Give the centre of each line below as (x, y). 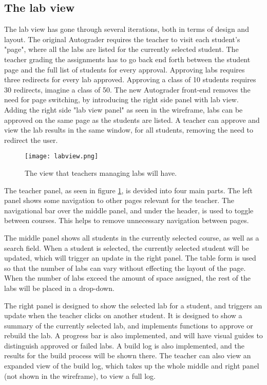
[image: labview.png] (62, 157)
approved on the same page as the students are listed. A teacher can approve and (132, 120)
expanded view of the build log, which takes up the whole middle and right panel (132, 366)
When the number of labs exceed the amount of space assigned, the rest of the (127, 278)
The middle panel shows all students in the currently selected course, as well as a (132, 237)
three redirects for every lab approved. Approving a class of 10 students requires (130, 79)
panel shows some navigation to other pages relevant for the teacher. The (119, 200)
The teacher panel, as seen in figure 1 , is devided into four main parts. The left (128, 190)
